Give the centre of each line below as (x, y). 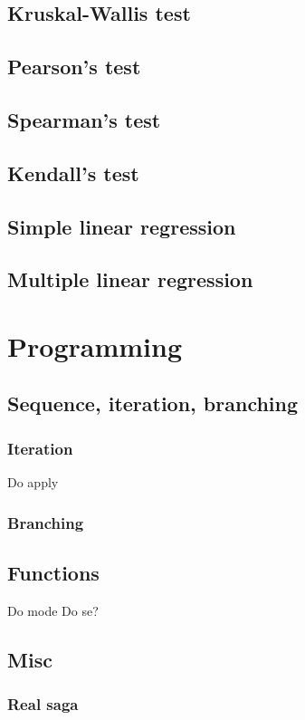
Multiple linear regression (130, 279)
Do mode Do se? (53, 610)
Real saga (43, 704)
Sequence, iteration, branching (153, 403)
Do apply (33, 482)
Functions (53, 572)
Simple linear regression (122, 226)
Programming (95, 346)
